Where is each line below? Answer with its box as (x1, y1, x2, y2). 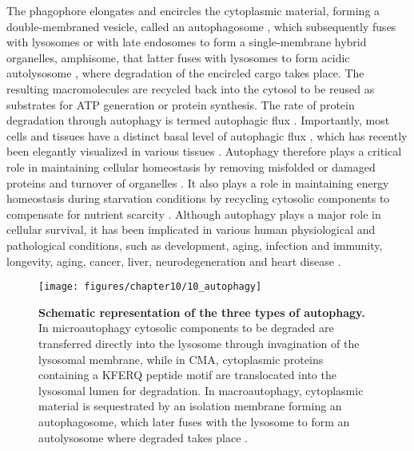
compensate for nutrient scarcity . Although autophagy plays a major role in (6, 205, 381, 222)
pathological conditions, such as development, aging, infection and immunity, (6, 236, 383, 253)
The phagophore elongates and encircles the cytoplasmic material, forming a (6, 2, 380, 18)
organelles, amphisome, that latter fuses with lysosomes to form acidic (6, 49, 350, 65)
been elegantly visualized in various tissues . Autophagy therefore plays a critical (6, 143, 402, 160)
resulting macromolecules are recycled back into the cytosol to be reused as (6, 80, 375, 97)
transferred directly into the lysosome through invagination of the (38, 334, 360, 351)
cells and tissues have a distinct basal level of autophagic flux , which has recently (6, 127, 408, 144)
